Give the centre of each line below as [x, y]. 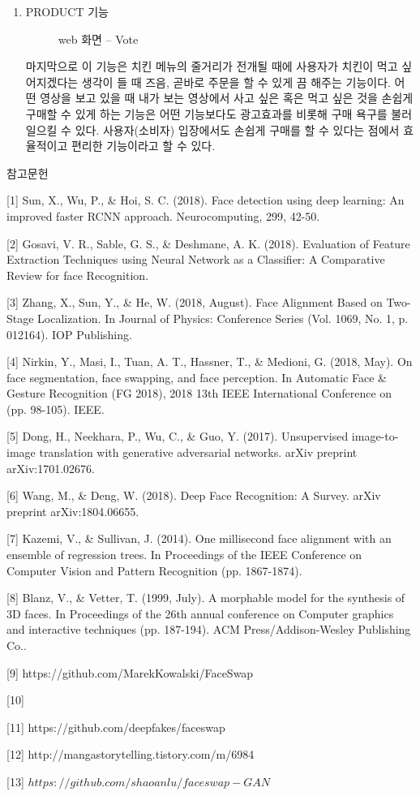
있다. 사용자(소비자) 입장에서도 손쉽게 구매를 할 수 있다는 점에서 [237, 129]
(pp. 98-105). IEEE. [56, 409]
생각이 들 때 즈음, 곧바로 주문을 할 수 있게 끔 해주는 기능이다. [236, 82]
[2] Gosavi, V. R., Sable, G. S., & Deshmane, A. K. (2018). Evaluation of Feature [208, 243]
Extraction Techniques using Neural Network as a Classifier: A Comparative [196, 259]
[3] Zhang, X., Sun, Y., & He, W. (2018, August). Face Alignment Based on [195, 302]
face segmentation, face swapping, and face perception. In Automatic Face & [197, 377]
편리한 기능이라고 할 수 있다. [143, 146]
